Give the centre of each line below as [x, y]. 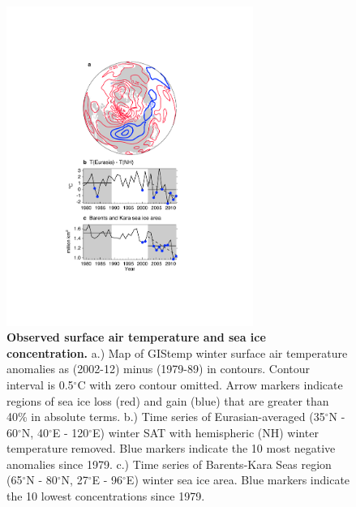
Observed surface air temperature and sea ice [136, 337]
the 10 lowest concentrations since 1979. [106, 496]
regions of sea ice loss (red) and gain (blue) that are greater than [168, 400]
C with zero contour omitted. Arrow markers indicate [210, 384]
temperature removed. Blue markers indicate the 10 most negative [171, 448]
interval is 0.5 [40, 384]
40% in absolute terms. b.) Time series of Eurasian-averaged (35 [166, 417]
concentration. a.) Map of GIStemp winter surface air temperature [177, 352]
